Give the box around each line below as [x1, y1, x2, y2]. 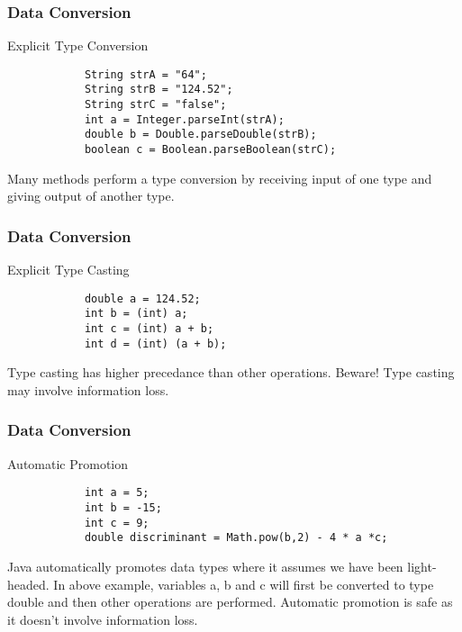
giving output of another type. [7, 186, 175, 205]
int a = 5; [84, 486, 149, 500]
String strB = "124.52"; [84, 83, 233, 96]
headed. [7, 574, 50, 593]
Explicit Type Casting [7, 260, 130, 279]
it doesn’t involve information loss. [7, 609, 198, 628]
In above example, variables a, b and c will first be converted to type [53, 574, 434, 593]
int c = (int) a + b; [84, 322, 214, 336]
